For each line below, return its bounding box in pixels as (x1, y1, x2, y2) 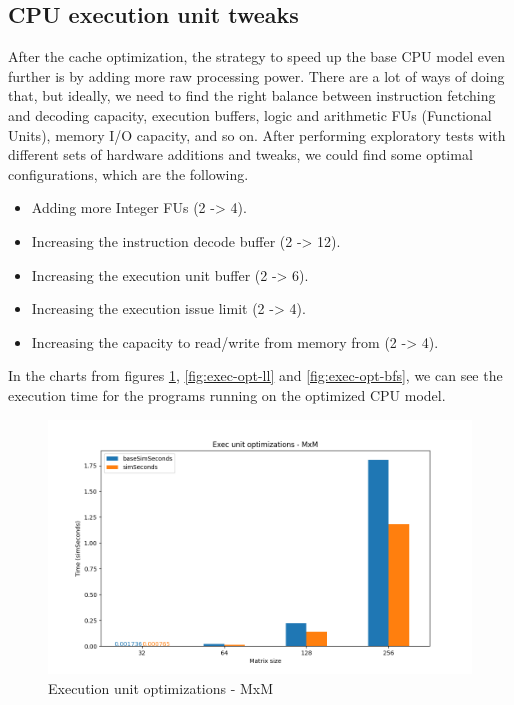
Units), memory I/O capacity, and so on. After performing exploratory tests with (8, 124, 506, 145)
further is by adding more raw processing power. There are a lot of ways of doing (8, 65, 505, 86)
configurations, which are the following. (8, 163, 249, 184)
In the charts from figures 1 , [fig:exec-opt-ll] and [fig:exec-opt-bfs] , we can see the (8, 365, 503, 386)
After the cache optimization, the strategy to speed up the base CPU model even (8, 46, 506, 67)
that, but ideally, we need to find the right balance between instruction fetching (8, 85, 496, 106)
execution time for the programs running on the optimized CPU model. (8, 384, 446, 405)
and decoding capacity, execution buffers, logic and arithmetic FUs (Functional (8, 104, 492, 125)
